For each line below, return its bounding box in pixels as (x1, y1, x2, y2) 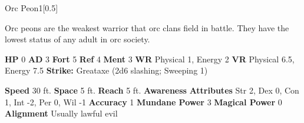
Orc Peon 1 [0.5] (5, 2, 58, 14)
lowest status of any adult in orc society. (5, 33, 150, 45)
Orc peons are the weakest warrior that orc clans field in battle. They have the (5, 21, 289, 34)
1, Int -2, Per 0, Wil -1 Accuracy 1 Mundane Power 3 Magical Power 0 (5, 95, 282, 108)
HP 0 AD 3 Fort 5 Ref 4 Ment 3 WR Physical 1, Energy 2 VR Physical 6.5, (5, 52, 295, 65)
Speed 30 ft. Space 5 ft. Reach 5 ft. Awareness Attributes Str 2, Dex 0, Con (5, 84, 299, 96)
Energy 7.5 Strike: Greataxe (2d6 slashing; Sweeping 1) (5, 64, 208, 77)
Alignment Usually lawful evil (5, 107, 118, 119)
